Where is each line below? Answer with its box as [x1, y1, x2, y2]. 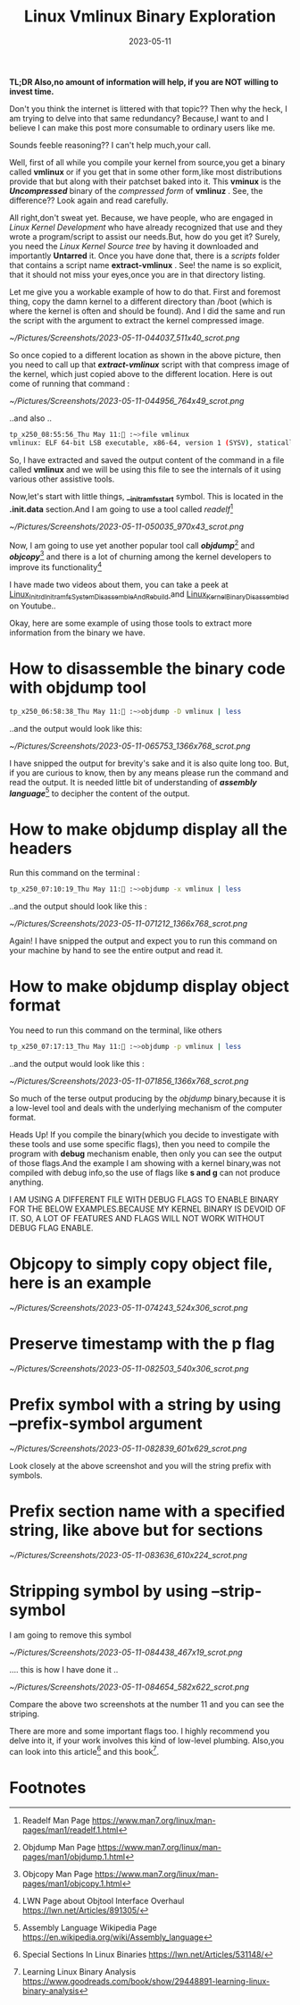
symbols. [9, 1470, 43, 1481]
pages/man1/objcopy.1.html [21, 1878, 122, 1889]
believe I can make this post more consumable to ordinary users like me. [9, 122, 276, 133]
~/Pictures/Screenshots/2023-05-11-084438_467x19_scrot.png [9, 1647, 243, 1657]
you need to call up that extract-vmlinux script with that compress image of [9, 359, 290, 370]
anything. [9, 1177, 45, 1187]
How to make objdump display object [9, 977, 290, 997]
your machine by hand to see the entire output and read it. [9, 945, 223, 956]
